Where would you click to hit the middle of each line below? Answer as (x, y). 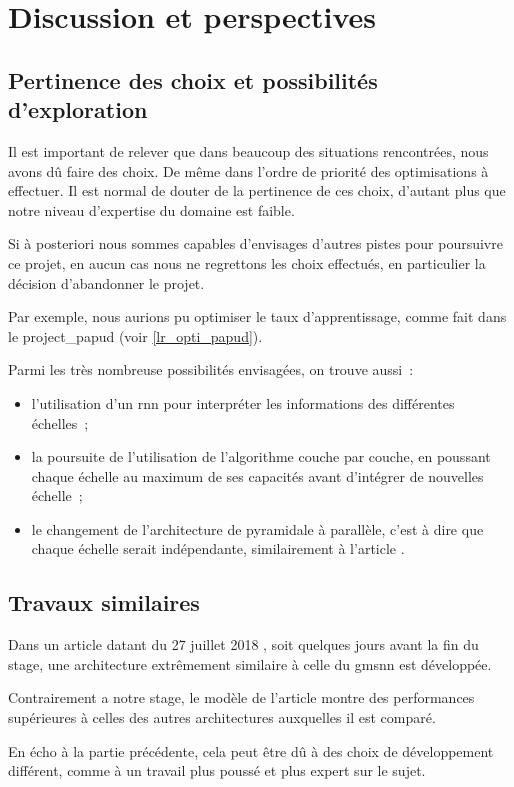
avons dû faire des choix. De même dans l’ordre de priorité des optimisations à (248, 170)
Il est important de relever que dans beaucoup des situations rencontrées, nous (248, 150)
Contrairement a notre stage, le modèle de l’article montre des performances (241, 697)
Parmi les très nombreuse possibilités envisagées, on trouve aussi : (211, 369)
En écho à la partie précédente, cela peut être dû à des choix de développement (251, 750)
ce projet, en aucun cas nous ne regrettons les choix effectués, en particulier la (247, 262)
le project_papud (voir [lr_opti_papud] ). (135, 335)
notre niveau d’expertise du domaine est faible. (151, 209)
